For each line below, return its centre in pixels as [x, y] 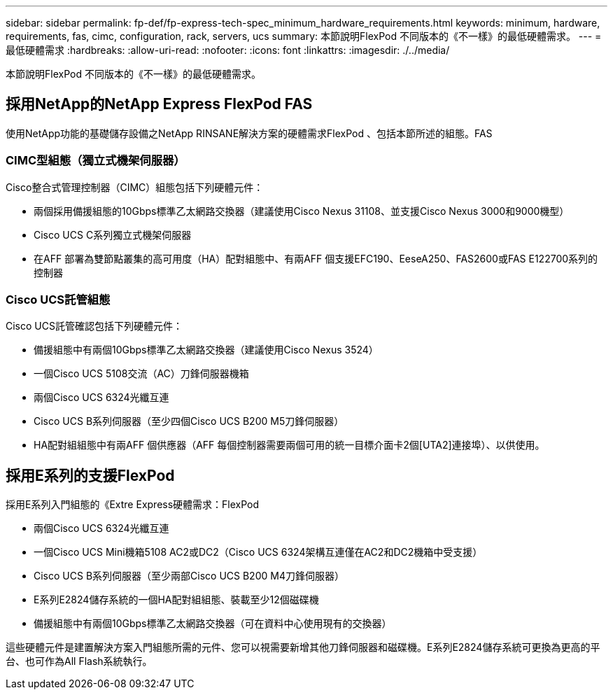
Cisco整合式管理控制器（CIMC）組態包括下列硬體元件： [135, 187]
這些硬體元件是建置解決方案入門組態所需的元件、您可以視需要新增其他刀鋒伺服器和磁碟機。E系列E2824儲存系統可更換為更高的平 [303, 647]
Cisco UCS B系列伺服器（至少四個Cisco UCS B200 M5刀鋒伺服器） [189, 421]
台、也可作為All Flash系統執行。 [79, 661]
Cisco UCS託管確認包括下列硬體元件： [94, 326]
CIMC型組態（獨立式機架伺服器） [96, 161]
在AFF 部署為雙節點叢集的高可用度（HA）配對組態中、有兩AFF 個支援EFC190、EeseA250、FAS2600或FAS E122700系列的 [316, 258]
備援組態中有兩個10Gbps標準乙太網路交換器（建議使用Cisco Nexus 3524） [206, 350]
